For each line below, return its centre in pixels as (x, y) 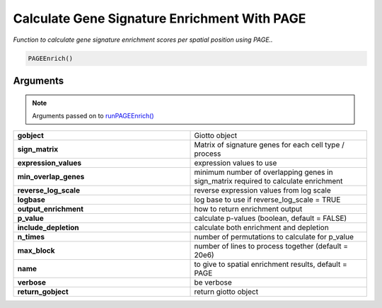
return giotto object (226, 292)
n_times (31, 237)
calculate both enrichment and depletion (261, 228)
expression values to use (236, 163)
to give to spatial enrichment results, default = (271, 264)
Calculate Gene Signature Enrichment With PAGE (160, 18)
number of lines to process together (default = (271, 246)
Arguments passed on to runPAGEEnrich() (93, 115)
